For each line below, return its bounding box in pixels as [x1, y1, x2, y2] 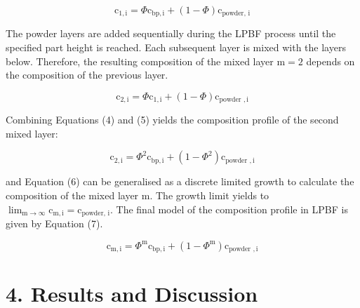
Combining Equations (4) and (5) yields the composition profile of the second [6, 112, 339, 127]
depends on [306, 53, 355, 68]
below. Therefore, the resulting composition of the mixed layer [6, 53, 274, 68]
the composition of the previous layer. [6, 67, 168, 82]
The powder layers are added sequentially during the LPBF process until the [6, 26, 336, 41]
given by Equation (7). [6, 216, 103, 231]
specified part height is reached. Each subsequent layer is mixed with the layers [6, 40, 346, 55]
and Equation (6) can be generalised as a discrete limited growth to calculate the [6, 174, 354, 189]
